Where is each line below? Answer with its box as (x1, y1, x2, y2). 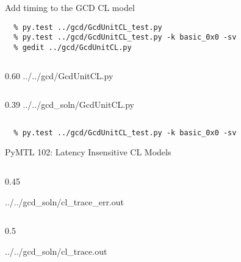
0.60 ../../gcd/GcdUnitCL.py (5, 69, 113, 82)
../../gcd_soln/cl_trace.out (5, 244, 107, 257)
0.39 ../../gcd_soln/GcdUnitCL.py (5, 98, 134, 111)
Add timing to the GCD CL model (5, 1, 135, 13)
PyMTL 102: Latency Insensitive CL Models (5, 146, 171, 158)
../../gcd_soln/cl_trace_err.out (5, 195, 124, 208)
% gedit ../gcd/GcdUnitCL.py (13, 43, 132, 52)
